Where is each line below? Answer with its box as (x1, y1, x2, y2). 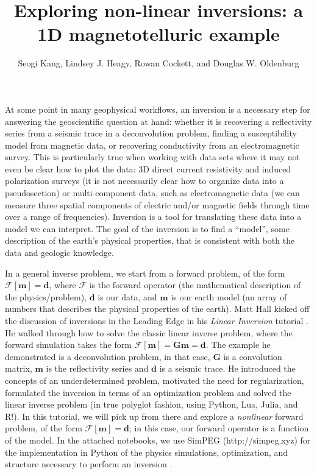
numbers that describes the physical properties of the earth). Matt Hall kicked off (5, 302, 310, 315)
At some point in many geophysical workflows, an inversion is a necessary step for (5, 102, 310, 115)
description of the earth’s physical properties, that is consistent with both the (5, 234, 295, 247)
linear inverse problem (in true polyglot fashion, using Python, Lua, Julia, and (5, 398, 298, 411)
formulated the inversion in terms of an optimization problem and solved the (5, 386, 291, 398)
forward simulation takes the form (5, 338, 132, 351)
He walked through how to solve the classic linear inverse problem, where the (5, 326, 293, 339)
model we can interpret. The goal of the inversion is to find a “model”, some (5, 222, 290, 235)
